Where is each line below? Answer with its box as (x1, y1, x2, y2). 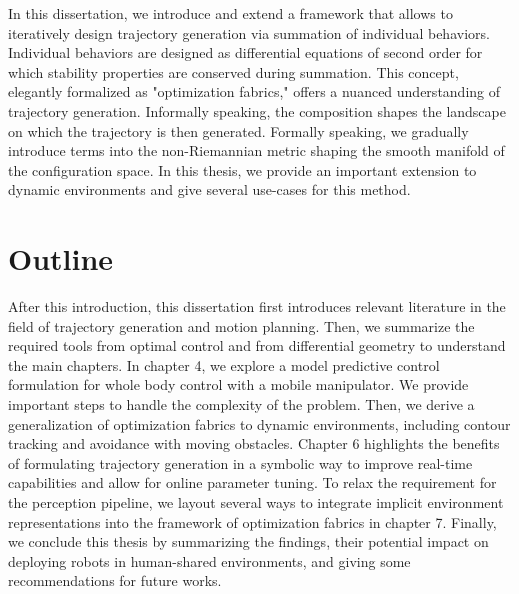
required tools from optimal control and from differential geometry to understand (8, 335, 506, 356)
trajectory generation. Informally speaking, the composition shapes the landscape (8, 100, 506, 121)
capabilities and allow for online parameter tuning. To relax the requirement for (8, 472, 497, 493)
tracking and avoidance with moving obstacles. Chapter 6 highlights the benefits (8, 433, 500, 454)
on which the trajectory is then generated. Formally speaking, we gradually (8, 120, 469, 141)
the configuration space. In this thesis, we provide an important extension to (8, 159, 477, 180)
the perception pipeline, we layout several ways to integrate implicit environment (8, 492, 504, 512)
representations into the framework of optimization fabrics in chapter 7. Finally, (8, 511, 497, 532)
